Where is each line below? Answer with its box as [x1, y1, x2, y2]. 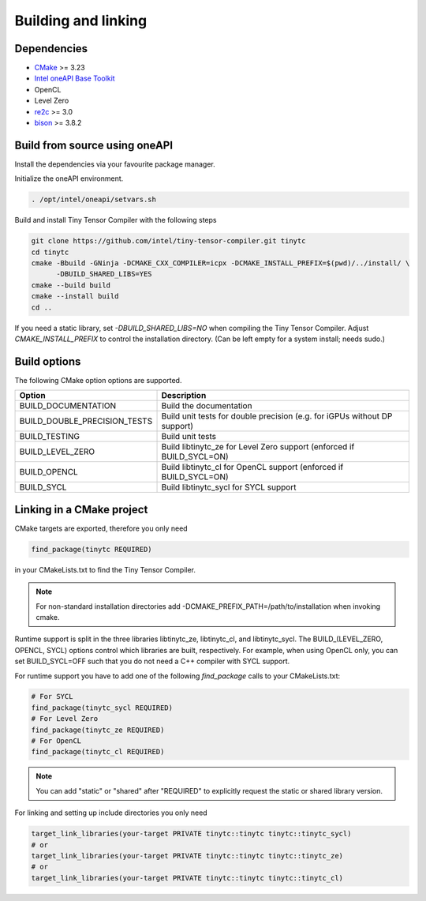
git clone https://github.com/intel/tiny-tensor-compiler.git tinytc [31, 237, 306, 246]
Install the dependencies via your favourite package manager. [14, 159, 216, 169]
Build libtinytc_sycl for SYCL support [161, 482, 297, 493]
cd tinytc [31, 247, 69, 257]
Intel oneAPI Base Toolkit [34, 73, 115, 83]
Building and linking [14, 12, 148, 29]
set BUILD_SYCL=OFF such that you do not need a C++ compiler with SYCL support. [14, 656, 290, 666]
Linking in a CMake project [14, 502, 148, 516]
